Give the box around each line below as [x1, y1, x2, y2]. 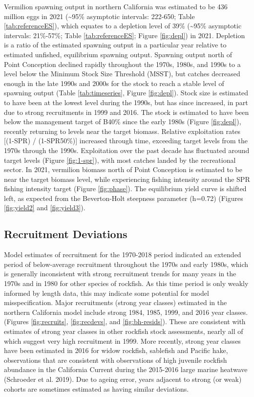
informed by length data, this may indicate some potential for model [4, 287, 209, 298]
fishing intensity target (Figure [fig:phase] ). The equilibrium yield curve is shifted [4, 183, 247, 194]
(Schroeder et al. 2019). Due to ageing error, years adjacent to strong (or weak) [4, 374, 242, 384]
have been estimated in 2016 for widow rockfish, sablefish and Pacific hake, [4, 345, 228, 355]
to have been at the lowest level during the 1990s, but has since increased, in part [4, 97, 248, 107]
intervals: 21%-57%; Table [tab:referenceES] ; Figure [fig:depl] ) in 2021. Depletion [4, 30, 245, 40]
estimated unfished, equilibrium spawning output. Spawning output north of [4, 49, 233, 59]
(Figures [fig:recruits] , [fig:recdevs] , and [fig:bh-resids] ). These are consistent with [4, 316, 246, 327]
